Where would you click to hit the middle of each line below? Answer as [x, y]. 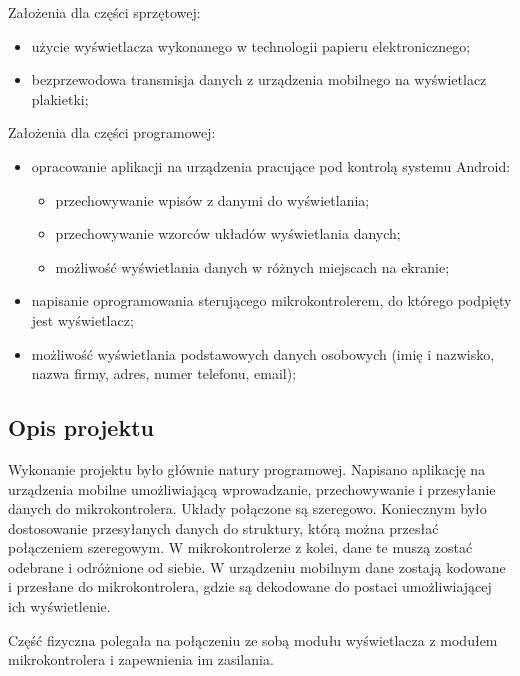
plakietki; [60, 98]
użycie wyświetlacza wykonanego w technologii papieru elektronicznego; [251, 45]
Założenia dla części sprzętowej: [104, 12]
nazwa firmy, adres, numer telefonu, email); [164, 373]
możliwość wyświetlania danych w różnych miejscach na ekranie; [252, 266]
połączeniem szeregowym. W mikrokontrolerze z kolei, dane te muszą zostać [240, 547]
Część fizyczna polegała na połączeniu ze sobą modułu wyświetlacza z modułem [253, 639]
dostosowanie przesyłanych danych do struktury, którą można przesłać [223, 527]
